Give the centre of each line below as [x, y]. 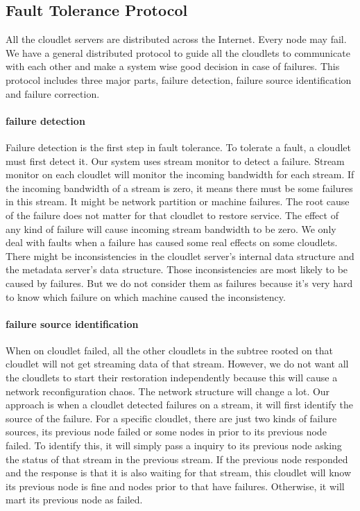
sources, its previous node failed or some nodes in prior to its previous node [166, 432]
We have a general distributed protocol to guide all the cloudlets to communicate [178, 52]
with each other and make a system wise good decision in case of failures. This [173, 66]
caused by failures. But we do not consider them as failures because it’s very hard [179, 283]
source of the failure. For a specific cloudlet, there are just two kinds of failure [171, 418]
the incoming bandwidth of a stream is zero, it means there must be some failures [179, 188]
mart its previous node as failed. [74, 500]
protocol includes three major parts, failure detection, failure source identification [179, 79]
